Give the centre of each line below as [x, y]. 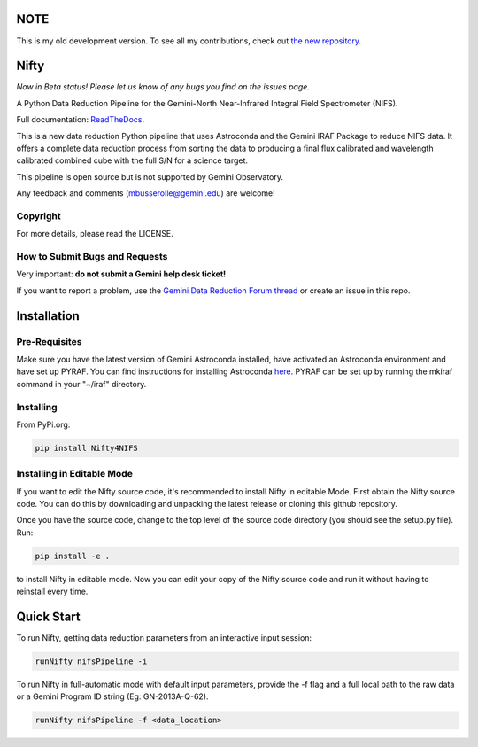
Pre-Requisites [49, 341]
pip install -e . [73, 556]
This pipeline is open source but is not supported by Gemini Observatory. [150, 176]
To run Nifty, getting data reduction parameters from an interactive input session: [164, 638]
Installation [48, 316]
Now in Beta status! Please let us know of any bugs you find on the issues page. [163, 87]
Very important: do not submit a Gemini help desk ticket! [121, 274]
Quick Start [48, 616]
